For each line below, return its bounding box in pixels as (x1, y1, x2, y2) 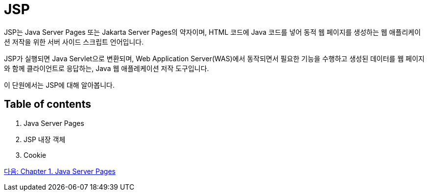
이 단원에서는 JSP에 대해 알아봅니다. (4, 80, 115, 89)
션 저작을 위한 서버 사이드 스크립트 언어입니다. (4, 37, 144, 46)
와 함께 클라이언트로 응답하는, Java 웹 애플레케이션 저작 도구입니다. (4, 64, 209, 73)
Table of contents (4, 98, 91, 111)
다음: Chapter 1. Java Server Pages (4, 167, 116, 175)
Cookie (24, 150, 47, 159)
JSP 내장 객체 (24, 135, 66, 144)
